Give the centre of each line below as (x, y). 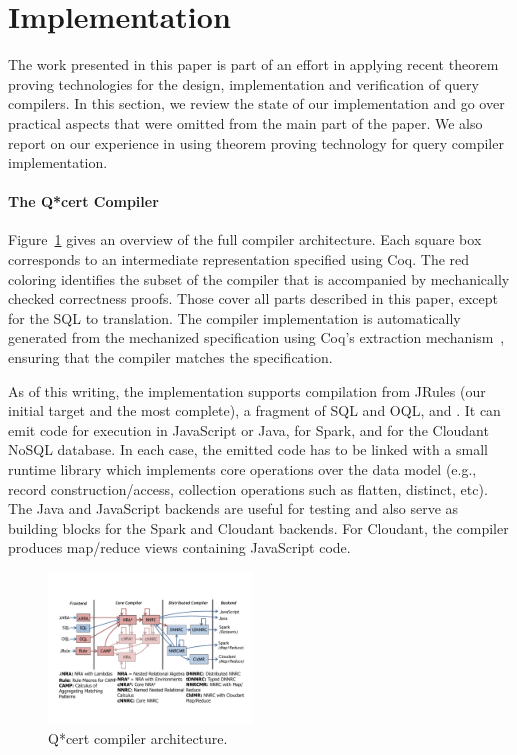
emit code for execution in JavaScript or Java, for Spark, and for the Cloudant (248, 429)
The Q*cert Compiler (83, 201)
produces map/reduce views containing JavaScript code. (179, 547)
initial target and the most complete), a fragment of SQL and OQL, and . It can (254, 410)
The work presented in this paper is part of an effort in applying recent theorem (253, 64)
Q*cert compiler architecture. (138, 738)
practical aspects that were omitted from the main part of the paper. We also (245, 122)
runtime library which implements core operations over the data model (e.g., (242, 469)
